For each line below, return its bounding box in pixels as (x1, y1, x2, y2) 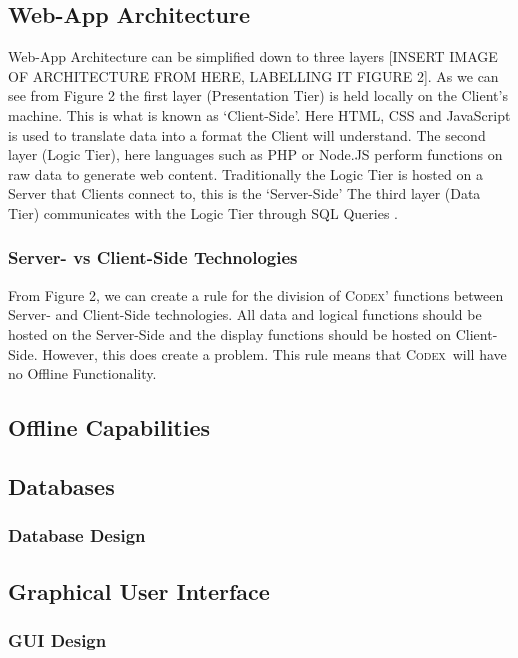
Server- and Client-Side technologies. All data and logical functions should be (8, 304, 482, 325)
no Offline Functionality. (8, 363, 157, 384)
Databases (8, 470, 115, 501)
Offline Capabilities (8, 412, 211, 443)
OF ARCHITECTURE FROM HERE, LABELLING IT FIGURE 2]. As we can (8, 65, 499, 86)
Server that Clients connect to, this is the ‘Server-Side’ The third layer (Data (8, 183, 481, 204)
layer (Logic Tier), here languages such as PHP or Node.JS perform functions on (8, 144, 503, 165)
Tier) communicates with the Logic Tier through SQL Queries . (8, 202, 398, 223)
